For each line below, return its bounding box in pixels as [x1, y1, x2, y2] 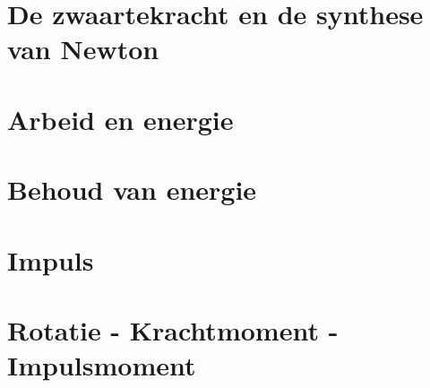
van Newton [7, 30, 159, 67]
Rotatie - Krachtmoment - [7, 311, 339, 348]
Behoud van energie [7, 171, 257, 208]
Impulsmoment [7, 347, 196, 384]
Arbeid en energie [7, 100, 234, 137]
